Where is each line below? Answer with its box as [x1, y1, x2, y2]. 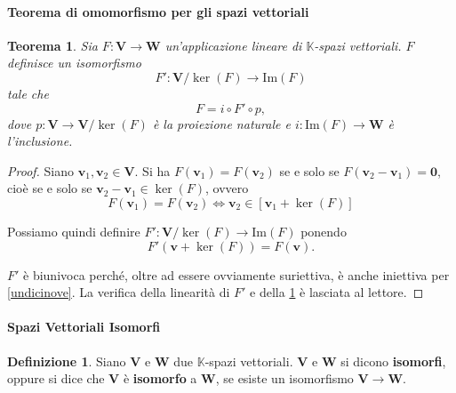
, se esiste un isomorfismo [215, 369, 354, 388]
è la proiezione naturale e [152, 114, 291, 132]
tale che [7, 84, 49, 102]
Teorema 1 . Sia [7, 36, 98, 54]
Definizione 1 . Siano [7, 351, 126, 370]
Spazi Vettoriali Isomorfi [7, 317, 161, 336]
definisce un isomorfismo [7, 53, 141, 72]
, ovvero [205, 179, 249, 197]
